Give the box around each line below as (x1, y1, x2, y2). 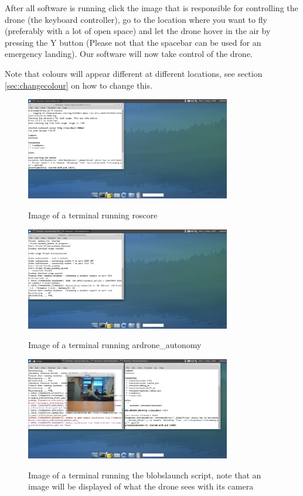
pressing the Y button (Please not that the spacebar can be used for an (5, 36, 261, 48)
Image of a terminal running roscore (28, 209, 158, 221)
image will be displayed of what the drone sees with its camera (28, 480, 254, 492)
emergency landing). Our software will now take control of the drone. (5, 48, 253, 60)
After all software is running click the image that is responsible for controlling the (5, 2, 298, 14)
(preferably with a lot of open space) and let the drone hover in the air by (5, 25, 271, 37)
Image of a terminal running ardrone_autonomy (28, 339, 202, 351)
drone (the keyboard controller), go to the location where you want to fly (5, 13, 267, 25)
